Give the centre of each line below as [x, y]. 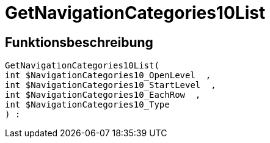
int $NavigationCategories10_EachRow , [103, 95]
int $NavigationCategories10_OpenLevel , [108, 75]
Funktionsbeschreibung [79, 42]
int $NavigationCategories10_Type [87, 105]
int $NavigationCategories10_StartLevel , [111, 85]
